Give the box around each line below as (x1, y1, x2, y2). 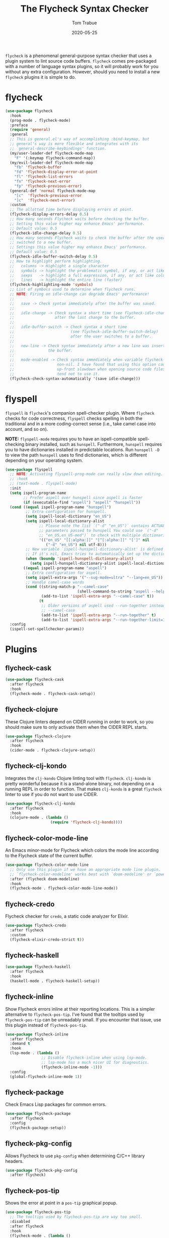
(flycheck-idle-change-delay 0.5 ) (10, 230, 82, 235)
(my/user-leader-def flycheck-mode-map (10, 151, 94, 156)
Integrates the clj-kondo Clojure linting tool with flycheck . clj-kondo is (5, 775, 151, 781)
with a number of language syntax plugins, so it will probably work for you (5, 63, 159, 69)
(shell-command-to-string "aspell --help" (77, 589, 167, 594)
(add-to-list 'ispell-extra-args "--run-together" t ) (41, 612, 156, 618)
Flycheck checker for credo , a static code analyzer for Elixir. (5, 913, 129, 919)
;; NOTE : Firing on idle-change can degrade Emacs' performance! (10, 291, 150, 296)
